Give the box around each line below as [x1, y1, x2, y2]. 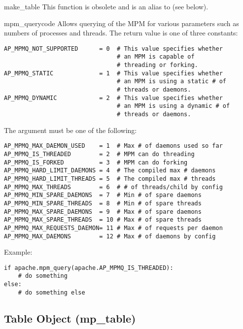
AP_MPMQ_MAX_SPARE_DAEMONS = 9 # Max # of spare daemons [4, 208, 202, 215]
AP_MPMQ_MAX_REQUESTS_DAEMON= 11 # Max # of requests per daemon [4, 224, 223, 231]
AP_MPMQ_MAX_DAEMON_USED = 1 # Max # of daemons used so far [4, 142, 223, 150]
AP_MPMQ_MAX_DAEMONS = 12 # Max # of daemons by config [4, 232, 216, 240]
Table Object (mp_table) [4, 310, 136, 326]
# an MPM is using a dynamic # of [117, 102, 230, 110]
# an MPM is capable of [117, 53, 195, 61]
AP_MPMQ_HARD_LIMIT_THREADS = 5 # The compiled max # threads [4, 175, 216, 182]
